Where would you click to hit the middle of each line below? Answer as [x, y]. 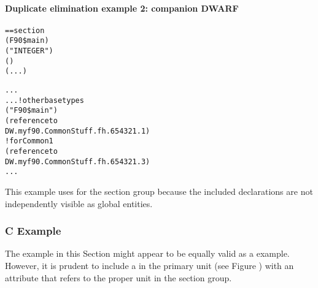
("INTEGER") [29, 51]
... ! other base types [45, 100]
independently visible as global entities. [79, 203]
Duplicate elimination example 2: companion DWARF [122, 8]
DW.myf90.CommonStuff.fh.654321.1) [78, 131]
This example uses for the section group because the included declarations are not [159, 191]
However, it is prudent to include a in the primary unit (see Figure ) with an [149, 265]
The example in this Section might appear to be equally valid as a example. [147, 253]
